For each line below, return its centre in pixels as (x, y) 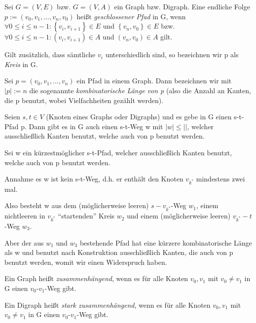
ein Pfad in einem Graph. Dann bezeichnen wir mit (154, 81)
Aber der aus (24, 242)
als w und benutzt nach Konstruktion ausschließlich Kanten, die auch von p (119, 252)
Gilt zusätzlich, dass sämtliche (50, 54)
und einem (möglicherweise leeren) (179, 216)
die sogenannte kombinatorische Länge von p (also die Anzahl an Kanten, (140, 90)
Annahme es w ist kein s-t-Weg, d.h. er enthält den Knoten (94, 179)
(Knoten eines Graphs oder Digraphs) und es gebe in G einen (139, 117)
